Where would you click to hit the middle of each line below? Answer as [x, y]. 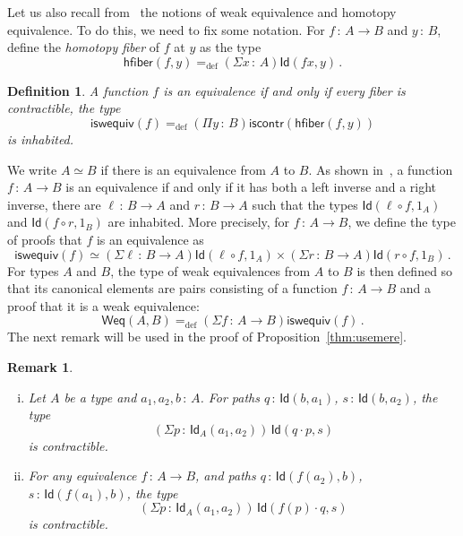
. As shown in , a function [381, 169]
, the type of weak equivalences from [210, 270]
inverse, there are [54, 204]
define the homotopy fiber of [84, 47]
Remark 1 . [40, 366]
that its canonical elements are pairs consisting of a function [172, 288]
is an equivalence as [150, 239]
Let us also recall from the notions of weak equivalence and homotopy [202, 12]
